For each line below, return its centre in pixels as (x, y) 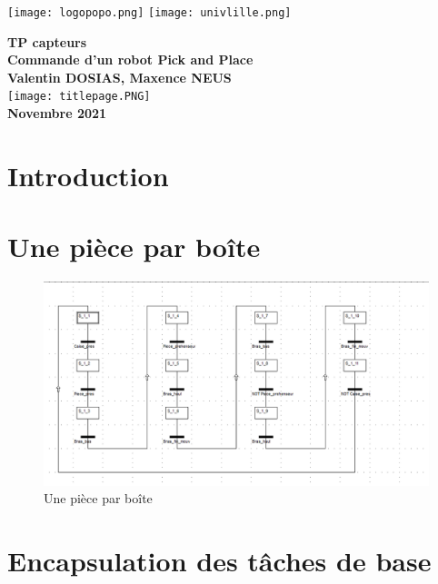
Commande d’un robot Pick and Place (130, 59)
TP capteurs (47, 41)
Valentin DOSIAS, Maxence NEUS (119, 77)
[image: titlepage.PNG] (79, 97)
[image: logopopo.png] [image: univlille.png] (149, 13)
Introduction (88, 175)
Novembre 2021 (57, 113)
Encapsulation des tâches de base (219, 560)
